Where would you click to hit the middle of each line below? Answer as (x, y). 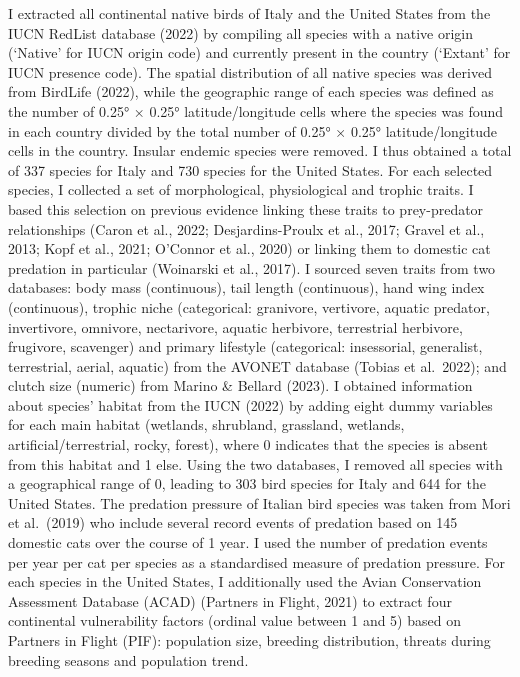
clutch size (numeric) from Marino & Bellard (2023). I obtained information (240, 385)
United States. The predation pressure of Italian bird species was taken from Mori (259, 502)
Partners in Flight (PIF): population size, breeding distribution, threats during (249, 640)
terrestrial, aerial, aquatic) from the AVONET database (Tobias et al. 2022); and (257, 365)
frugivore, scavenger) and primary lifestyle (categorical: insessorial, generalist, (245, 346)
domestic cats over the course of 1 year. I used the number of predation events (248, 542)
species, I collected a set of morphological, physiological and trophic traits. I (241, 189)
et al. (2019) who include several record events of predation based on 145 (233, 522)
